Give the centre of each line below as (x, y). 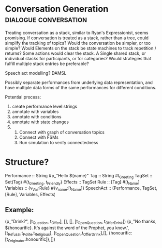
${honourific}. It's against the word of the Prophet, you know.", (67, 228)
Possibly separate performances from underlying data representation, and (79, 82)
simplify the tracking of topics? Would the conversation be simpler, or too (78, 43)
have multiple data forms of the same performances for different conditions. (81, 87)
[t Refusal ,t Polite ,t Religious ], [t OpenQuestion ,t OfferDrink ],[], (56, 233)
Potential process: (23, 97)
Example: (19, 210)
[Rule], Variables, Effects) (30, 195)
